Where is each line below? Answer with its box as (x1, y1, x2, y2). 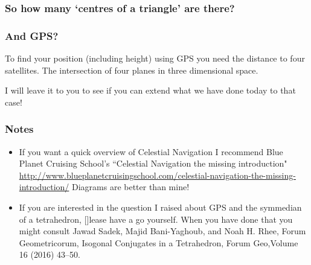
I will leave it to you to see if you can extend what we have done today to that (5, 84, 296, 97)
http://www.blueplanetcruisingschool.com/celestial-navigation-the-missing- (19, 168, 296, 181)
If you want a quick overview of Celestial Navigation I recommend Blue (19, 145, 283, 158)
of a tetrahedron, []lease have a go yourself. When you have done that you (19, 212, 293, 225)
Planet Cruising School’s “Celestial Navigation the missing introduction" (19, 157, 287, 170)
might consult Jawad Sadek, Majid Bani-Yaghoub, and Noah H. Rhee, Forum (19, 225, 306, 237)
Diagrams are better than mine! (71, 180, 190, 193)
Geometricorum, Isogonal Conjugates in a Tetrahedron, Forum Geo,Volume (19, 236, 298, 249)
